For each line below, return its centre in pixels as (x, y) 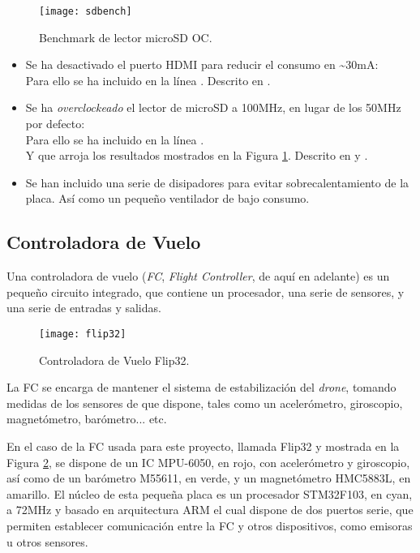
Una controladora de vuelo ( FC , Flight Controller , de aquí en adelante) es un (198, 276)
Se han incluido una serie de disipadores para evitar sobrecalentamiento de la (217, 182)
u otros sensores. (47, 541)
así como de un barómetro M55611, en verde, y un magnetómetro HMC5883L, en (209, 478)
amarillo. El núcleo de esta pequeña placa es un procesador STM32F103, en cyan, (210, 493)
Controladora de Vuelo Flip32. (114, 360)
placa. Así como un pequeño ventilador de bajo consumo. (167, 198)
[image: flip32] (83, 334)
